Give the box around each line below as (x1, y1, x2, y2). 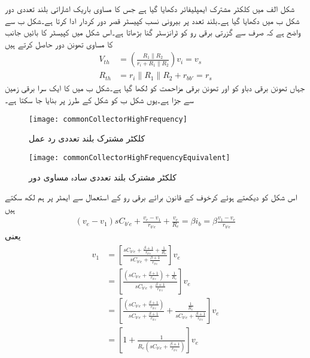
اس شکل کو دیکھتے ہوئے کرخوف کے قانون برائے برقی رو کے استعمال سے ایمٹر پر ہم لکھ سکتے (5, 191, 297, 203)
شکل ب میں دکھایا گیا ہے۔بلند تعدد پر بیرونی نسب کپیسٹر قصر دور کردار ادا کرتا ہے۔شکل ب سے (5, 14, 300, 26)
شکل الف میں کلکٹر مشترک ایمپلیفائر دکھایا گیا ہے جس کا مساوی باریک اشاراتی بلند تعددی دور (5, 2, 295, 14)
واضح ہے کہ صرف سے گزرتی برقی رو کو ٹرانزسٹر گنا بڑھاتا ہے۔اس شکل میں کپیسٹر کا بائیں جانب (5, 26, 300, 38)
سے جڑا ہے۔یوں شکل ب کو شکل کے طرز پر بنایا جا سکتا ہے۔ (5, 94, 194, 106)
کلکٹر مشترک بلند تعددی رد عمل (29, 132, 145, 145)
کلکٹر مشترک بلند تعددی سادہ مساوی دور (29, 170, 177, 183)
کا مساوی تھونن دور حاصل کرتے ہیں (5, 37, 113, 50)
